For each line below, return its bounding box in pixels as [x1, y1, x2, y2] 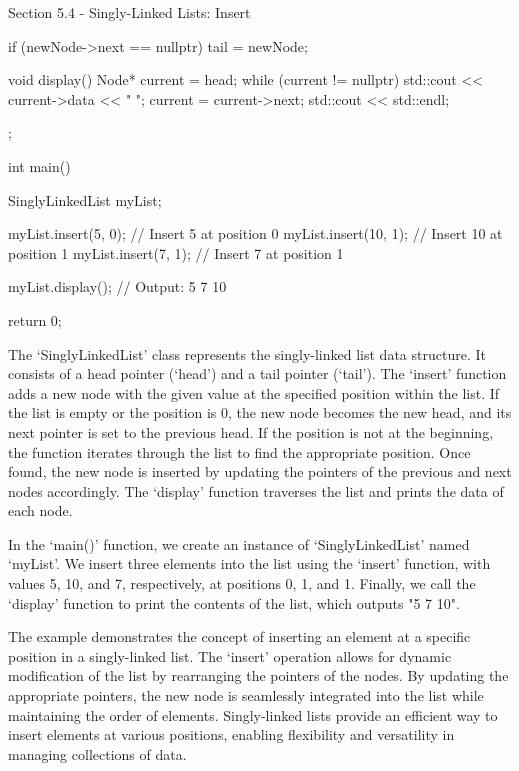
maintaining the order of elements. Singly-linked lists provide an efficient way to [8, 704, 498, 725]
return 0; [8, 309, 62, 330]
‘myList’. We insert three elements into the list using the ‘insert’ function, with [8, 553, 491, 574]
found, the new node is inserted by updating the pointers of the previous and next [8, 461, 512, 482]
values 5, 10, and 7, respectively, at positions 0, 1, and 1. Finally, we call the [8, 573, 476, 594]
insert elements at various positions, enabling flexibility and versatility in [8, 724, 455, 745]
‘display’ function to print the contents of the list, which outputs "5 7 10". [8, 592, 460, 613]
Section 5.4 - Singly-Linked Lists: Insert [8, 2, 251, 22]
